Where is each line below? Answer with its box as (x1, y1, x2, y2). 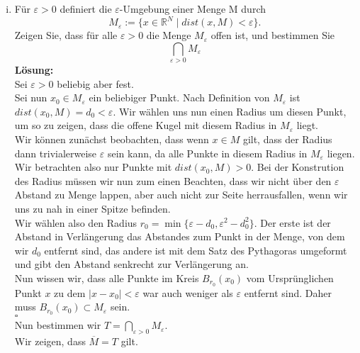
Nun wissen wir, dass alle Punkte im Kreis (14, 270, 199, 285)
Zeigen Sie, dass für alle (14, 28, 118, 43)
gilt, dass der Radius (242, 131, 332, 146)
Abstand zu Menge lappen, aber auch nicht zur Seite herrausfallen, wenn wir (14, 187, 348, 202)
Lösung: (14, 62, 54, 77)
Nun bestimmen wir (14, 318, 101, 332)
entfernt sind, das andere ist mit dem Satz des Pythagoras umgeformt (44, 242, 347, 257)
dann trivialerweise (14, 145, 97, 160)
